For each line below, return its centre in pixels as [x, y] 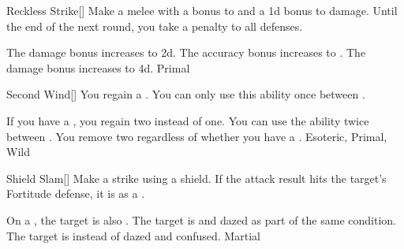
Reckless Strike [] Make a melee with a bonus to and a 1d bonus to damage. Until [202, 10]
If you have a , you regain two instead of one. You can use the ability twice [188, 120]
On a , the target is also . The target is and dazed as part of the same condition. [201, 219]
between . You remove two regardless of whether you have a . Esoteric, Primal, [197, 136]
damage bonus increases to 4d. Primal [98, 67]
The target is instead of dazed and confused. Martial [133, 235]
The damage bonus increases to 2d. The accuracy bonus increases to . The [186, 52]
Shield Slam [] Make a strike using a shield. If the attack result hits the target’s [196, 178]
